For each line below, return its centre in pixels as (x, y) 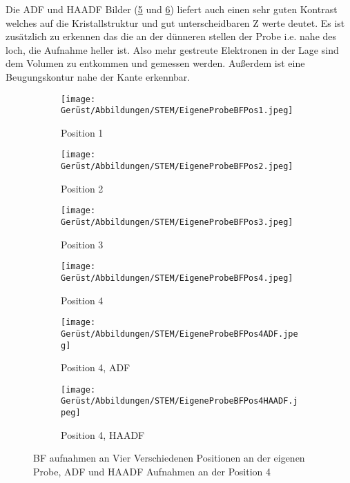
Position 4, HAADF (103, 434)
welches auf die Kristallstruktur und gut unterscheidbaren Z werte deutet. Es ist (175, 22)
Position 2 (82, 188)
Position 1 (82, 132)
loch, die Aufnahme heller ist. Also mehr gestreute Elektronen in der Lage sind (172, 49)
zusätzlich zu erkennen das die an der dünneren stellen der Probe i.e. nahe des (171, 36)
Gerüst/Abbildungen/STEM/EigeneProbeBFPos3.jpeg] (177, 223)
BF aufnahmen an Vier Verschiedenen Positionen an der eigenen (169, 458)
